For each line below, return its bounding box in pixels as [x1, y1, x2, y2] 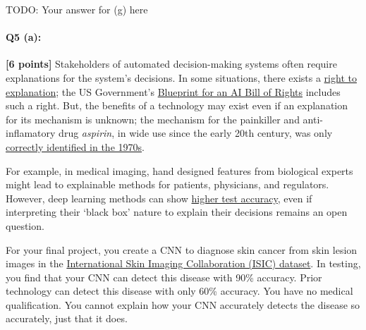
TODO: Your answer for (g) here [6, 2, 148, 16]
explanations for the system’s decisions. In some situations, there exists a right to [6, 70, 357, 85]
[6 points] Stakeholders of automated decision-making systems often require [6, 56, 337, 71]
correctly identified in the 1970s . [6, 139, 145, 154]
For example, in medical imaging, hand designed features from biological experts [6, 163, 353, 178]
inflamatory [6, 126, 56, 140]
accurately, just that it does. [6, 311, 128, 326]
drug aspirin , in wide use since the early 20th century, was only [59, 126, 333, 140]
